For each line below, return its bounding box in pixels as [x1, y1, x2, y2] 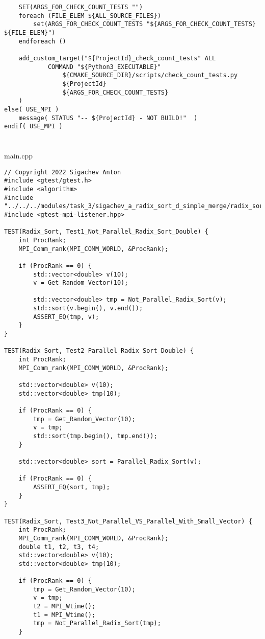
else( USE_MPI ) [4, 105, 59, 113]
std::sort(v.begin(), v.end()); [33, 305, 143, 312]
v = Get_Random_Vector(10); [33, 279, 128, 287]
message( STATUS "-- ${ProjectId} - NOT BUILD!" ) [18, 114, 198, 122]
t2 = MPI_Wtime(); [33, 603, 95, 610]
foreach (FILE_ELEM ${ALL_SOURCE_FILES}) [18, 12, 161, 19]
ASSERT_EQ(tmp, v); [33, 313, 99, 321]
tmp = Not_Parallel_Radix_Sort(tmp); [33, 620, 161, 627]
